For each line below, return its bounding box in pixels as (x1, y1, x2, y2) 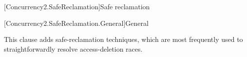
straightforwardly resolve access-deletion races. (4, 43, 143, 54)
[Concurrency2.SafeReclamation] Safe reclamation (4, 1, 150, 11)
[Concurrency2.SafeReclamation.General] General (4, 18, 149, 28)
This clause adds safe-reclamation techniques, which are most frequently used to (4, 34, 243, 44)
